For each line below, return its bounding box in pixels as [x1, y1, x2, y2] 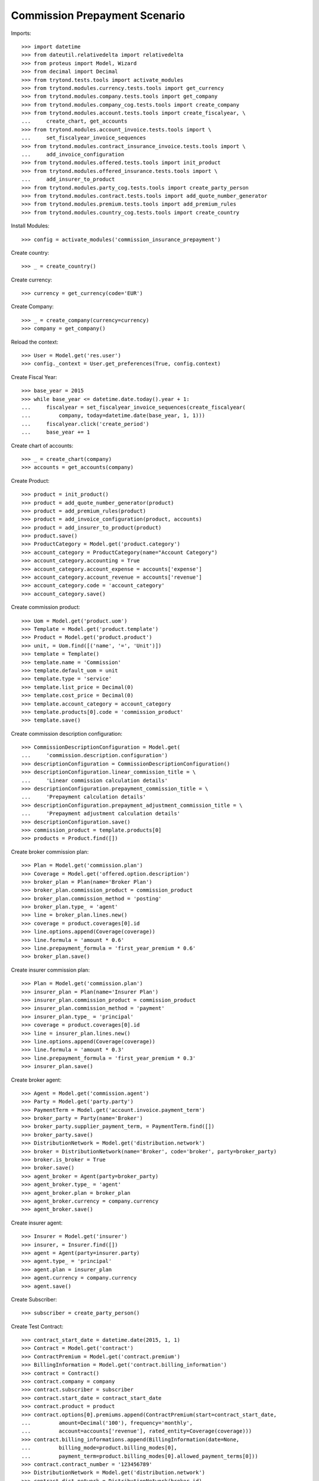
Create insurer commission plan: [11, 966, 90, 973]
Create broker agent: [11, 1076, 62, 1083]
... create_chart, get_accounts [21, 118, 128, 124]
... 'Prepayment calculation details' [21, 794, 147, 800]
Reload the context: [11, 338, 58, 345]
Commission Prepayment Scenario [11, 9, 185, 22]
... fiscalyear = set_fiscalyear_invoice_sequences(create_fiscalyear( [21, 404, 246, 411]
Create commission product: [11, 604, 80, 611]
